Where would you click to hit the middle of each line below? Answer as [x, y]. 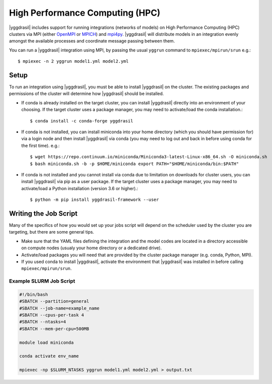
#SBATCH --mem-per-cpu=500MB [54, 329]
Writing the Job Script [43, 213]
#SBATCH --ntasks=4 [43, 322]
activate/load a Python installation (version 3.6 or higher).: [80, 188]
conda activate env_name [49, 356]
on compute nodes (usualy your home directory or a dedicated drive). [91, 248]
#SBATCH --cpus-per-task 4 [52, 315]
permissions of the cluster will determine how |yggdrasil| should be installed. [86, 94]
